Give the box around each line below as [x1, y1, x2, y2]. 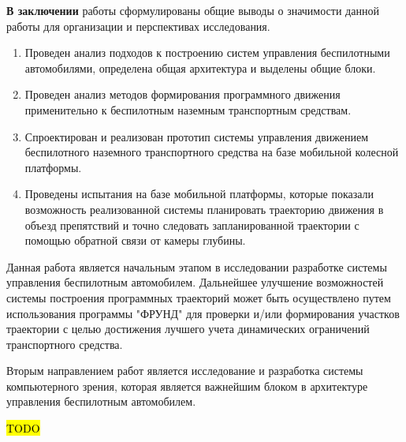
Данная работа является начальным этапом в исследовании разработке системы [6, 258, 387, 275]
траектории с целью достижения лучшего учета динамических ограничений [6, 320, 370, 337]
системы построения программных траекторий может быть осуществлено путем [6, 289, 391, 305]
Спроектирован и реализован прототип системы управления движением [24, 128, 369, 144]
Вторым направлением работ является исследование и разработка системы [6, 362, 363, 379]
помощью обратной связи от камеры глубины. [24, 232, 246, 249]
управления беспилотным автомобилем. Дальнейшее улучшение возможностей [6, 274, 384, 290]
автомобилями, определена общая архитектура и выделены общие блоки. [24, 59, 376, 76]
